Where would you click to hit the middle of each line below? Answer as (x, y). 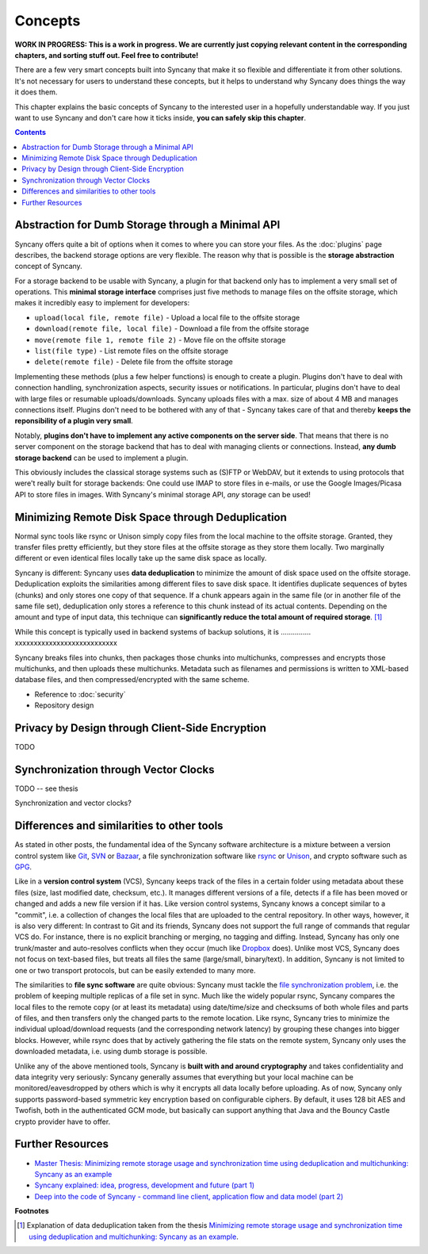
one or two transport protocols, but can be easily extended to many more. (136, 970)
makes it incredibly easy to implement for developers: (102, 303)
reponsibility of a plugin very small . (74, 421)
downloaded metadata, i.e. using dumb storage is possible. (111, 1052)
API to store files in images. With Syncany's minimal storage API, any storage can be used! (162, 494)
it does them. (36, 92)
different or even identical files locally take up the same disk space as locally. (141, 558)
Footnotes (32, 1211)
